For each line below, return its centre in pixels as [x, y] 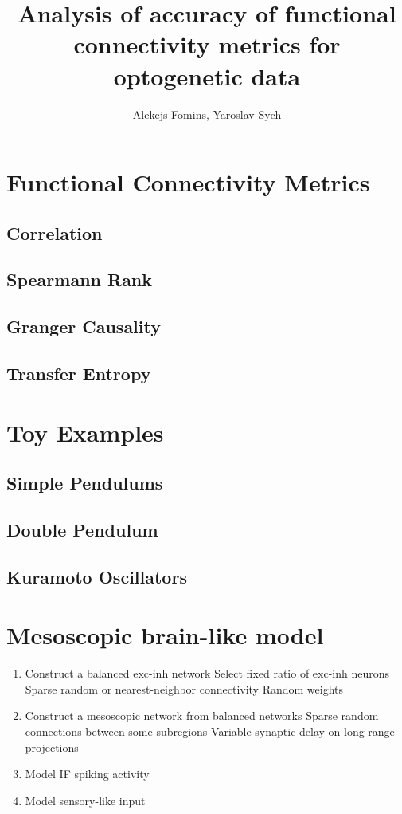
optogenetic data [207, 75]
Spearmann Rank [80, 279]
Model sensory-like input [85, 800]
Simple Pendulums [85, 483]
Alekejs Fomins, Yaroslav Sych [207, 114]
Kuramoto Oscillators [97, 576]
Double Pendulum [82, 529]
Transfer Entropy [79, 374]
